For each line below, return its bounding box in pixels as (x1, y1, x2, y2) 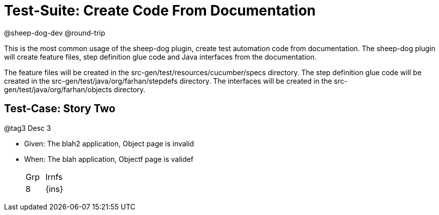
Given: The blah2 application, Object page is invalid (24, 139, 194, 148)
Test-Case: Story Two (4, 102, 116, 115)
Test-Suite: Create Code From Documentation (4, 2, 316, 19)
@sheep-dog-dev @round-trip (4, 28, 105, 37)
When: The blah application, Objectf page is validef (24, 154, 193, 163)
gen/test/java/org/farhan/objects (4, 85, 112, 94)
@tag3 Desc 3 (4, 123, 51, 132)
